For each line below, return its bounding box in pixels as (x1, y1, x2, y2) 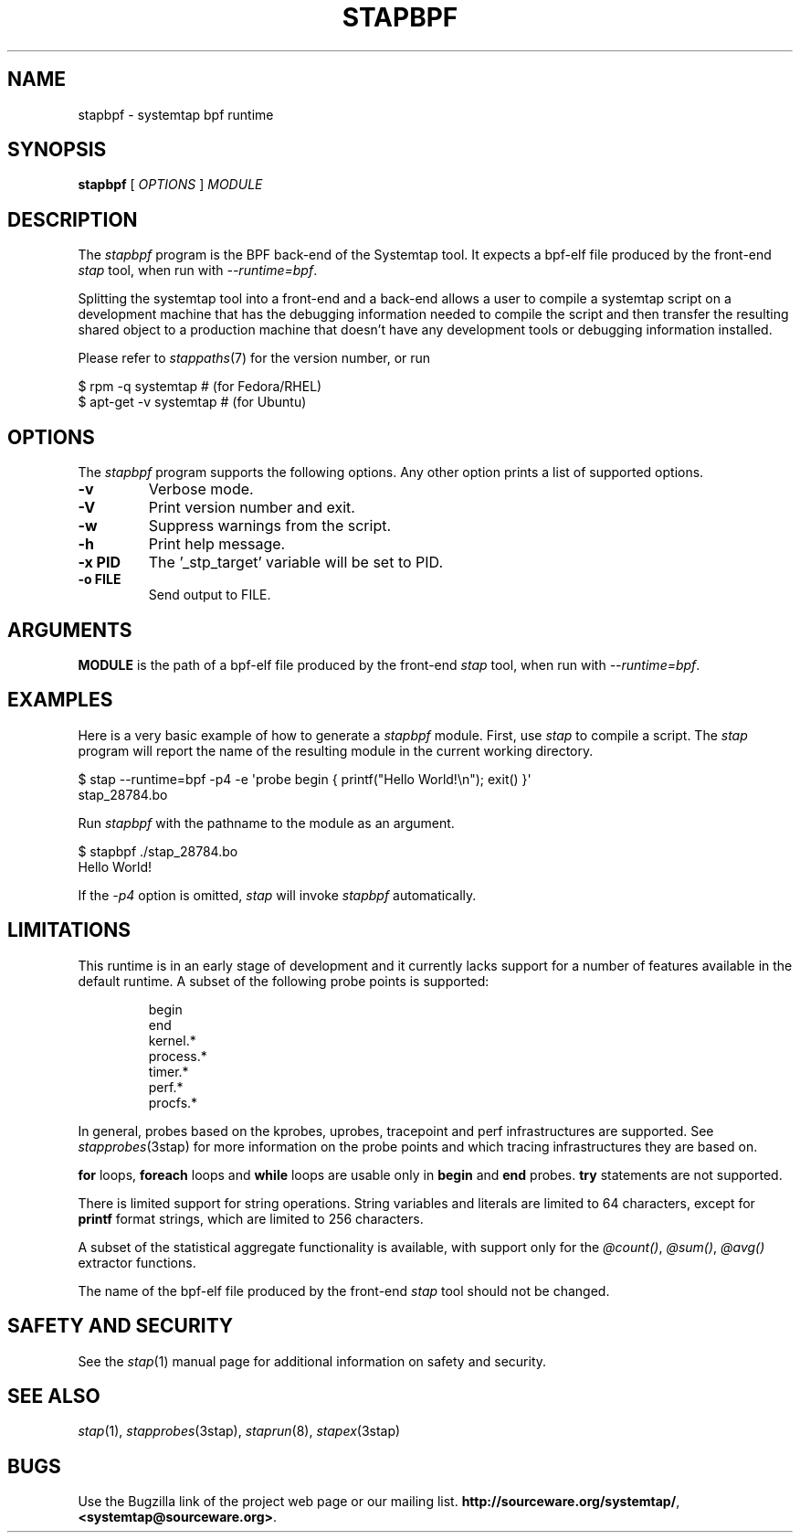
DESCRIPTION (7, 207, 138, 231)
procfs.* (148, 1094, 198, 1110)
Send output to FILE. (148, 587, 271, 603)
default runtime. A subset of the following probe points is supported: (78, 972, 489, 989)
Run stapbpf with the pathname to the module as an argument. (78, 814, 455, 831)
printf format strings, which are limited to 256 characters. (78, 1210, 424, 1227)
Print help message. (148, 535, 286, 554)
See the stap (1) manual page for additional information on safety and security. (78, 1353, 547, 1369)
